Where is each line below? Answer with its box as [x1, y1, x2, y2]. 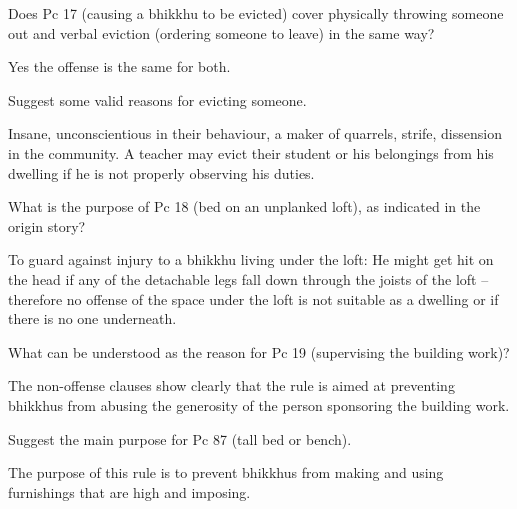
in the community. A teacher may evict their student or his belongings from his [8, 142, 494, 163]
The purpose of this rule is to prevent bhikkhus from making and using [8, 462, 444, 483]
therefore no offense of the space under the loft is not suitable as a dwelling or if [8, 288, 499, 309]
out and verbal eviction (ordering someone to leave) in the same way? [8, 22, 435, 43]
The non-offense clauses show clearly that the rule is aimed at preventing [8, 375, 455, 396]
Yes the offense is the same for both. [8, 56, 231, 77]
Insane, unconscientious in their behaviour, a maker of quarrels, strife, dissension [8, 123, 502, 144]
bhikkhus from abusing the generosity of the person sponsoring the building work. [8, 394, 510, 415]
